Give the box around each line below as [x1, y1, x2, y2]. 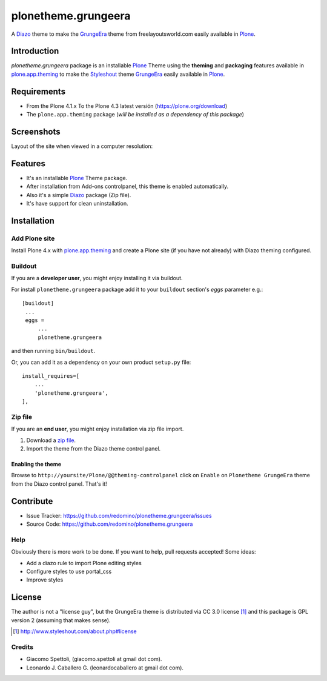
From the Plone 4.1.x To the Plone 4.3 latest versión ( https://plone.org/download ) [26, 102, 228, 109]
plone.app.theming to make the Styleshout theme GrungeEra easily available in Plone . [11, 70, 225, 78]
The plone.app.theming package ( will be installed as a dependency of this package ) [26, 111, 245, 118]
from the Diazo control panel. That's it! [11, 480, 107, 488]
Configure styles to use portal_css [26, 568, 112, 575]
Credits [11, 643, 33, 651]
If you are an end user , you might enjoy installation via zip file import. [11, 425, 184, 433]
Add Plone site [11, 234, 55, 243]
